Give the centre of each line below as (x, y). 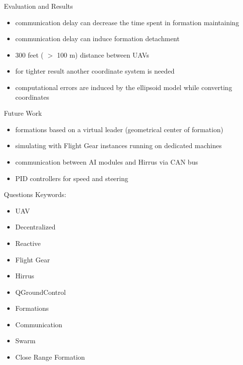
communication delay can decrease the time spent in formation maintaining (127, 22)
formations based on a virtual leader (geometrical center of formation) (119, 129)
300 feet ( (29, 54)
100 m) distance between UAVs (103, 54)
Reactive (28, 243)
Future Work (23, 113)
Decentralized (35, 227)
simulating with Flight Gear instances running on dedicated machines (118, 145)
